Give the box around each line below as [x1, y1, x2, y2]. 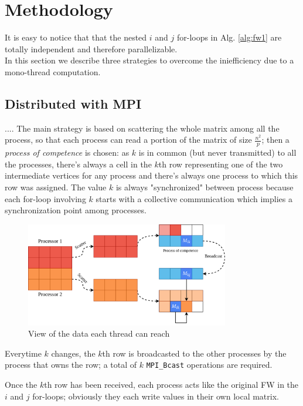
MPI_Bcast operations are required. [146, 358, 273, 371]
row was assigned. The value [5, 180, 107, 193]
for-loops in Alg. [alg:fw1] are [176, 31, 282, 43]
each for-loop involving [5, 192, 86, 204]
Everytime [5, 347, 42, 359]
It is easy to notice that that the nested [5, 31, 147, 43]
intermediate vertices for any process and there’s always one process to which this [5, 169, 298, 182]
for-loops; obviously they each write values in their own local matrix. [32, 390, 279, 402]
